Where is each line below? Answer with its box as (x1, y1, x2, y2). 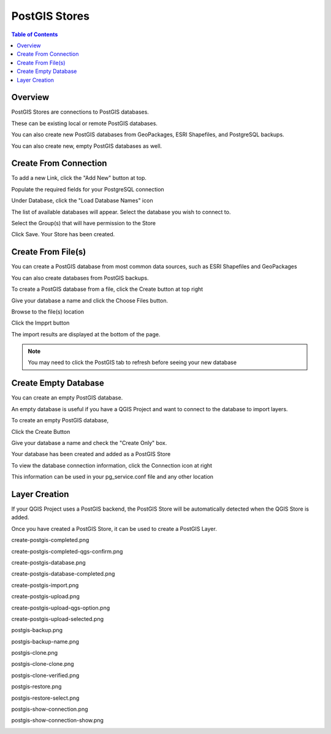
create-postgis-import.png (11, 581, 79, 589)
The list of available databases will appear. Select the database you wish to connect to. (11, 208, 231, 215)
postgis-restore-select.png (11, 694, 80, 701)
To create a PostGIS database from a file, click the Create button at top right (11, 285, 204, 293)
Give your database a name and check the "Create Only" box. (11, 439, 167, 446)
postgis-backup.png (11, 627, 63, 634)
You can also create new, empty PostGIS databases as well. (11, 142, 162, 150)
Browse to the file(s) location (11, 307, 85, 315)
